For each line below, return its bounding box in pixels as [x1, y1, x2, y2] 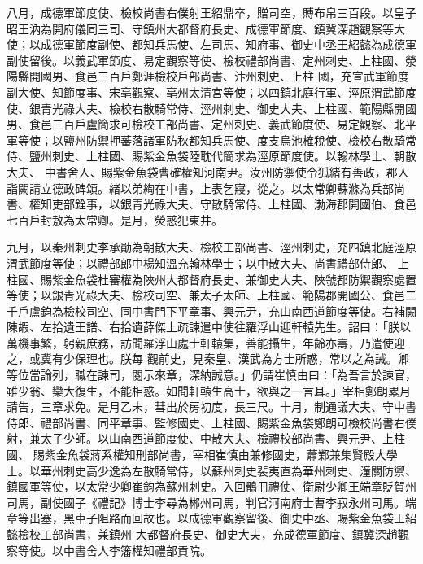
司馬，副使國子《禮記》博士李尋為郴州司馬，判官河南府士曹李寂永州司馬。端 [7, 493, 416, 510]
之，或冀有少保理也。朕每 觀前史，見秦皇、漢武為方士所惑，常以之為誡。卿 [7, 350, 409, 367]
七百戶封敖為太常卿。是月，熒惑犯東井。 [7, 211, 223, 228]
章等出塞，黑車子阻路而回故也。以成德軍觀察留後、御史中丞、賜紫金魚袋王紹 [7, 509, 416, 527]
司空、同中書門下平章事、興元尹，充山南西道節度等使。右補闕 [85, 302, 416, 319]
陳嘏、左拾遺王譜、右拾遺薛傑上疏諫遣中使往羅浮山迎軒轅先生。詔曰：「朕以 [7, 318, 411, 335]
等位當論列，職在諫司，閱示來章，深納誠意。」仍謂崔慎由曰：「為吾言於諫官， [7, 366, 416, 383]
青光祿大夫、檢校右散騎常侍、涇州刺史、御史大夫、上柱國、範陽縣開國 [40, 99, 416, 116]
